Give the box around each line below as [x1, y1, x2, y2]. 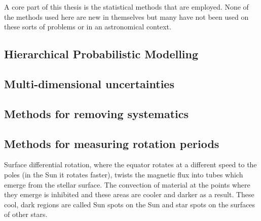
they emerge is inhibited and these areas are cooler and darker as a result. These [4, 189, 254, 200]
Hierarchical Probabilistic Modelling [4, 46, 199, 62]
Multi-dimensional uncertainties [4, 76, 174, 91]
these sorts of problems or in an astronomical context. [4, 21, 171, 32]
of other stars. [4, 209, 48, 219]
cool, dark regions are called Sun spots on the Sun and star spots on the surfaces [4, 199, 255, 209]
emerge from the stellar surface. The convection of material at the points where [4, 179, 250, 190]
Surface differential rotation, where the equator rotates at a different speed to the [4, 159, 257, 170]
